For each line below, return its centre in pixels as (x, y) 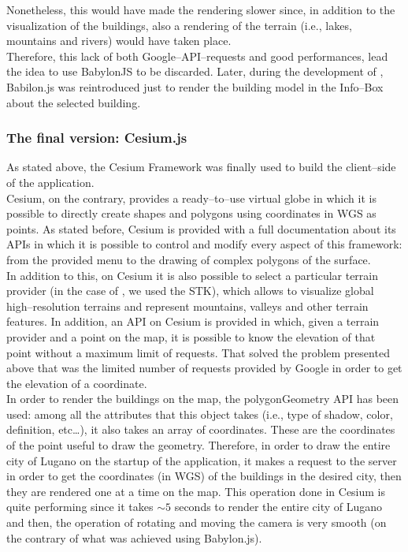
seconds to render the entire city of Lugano (278, 507)
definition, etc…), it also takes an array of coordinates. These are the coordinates (201, 429)
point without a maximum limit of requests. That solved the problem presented (198, 352)
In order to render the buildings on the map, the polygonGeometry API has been (203, 399)
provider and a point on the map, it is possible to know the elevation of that (191, 336)
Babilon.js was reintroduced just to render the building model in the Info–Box (195, 86)
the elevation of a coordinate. (77, 383)
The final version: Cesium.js (97, 138)
